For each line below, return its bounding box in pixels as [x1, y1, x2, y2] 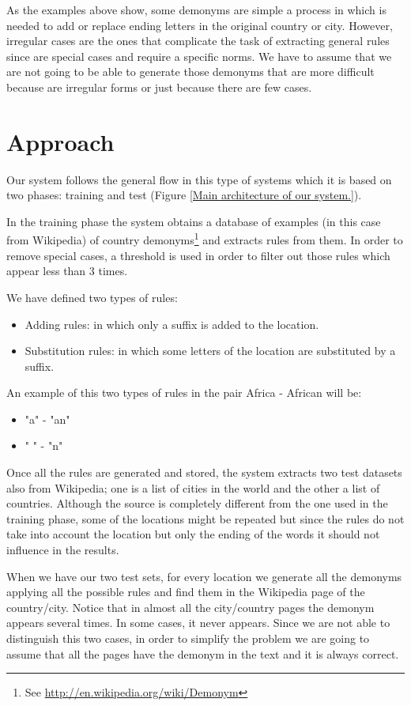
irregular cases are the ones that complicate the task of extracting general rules [6, 32, 390, 49]
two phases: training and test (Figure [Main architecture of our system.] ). [6, 187, 362, 203]
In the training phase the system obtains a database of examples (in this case [6, 213, 381, 229]
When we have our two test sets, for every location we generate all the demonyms [6, 568, 402, 584]
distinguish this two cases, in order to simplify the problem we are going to [6, 630, 370, 646]
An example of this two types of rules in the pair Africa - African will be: [6, 384, 362, 401]
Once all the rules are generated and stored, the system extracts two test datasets [6, 464, 402, 481]
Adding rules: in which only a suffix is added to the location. [25, 315, 319, 332]
